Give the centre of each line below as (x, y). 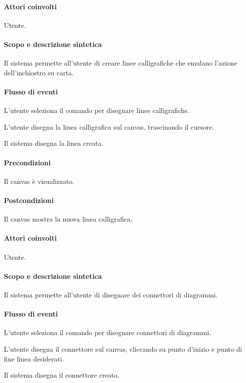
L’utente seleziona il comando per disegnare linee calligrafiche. (97, 110)
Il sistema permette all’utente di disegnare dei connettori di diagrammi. (111, 294)
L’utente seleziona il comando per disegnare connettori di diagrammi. (108, 332)
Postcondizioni (29, 200)
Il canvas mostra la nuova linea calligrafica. (68, 219)
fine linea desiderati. (34, 358)
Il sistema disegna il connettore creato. (62, 375)
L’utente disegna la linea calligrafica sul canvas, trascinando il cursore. (109, 126)
